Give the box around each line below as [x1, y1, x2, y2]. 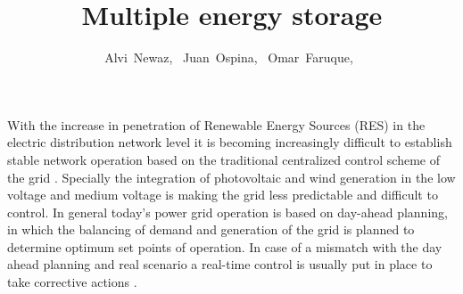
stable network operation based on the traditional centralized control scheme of [7, 150, 440, 168]
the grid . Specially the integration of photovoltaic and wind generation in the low [7, 167, 456, 186]
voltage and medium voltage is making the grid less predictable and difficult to [7, 185, 438, 204]
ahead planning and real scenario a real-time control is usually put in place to [7, 255, 433, 274]
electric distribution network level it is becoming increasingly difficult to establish [7, 133, 452, 151]
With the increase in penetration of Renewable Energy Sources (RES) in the [7, 115, 426, 134]
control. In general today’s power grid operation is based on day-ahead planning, [7, 202, 448, 221]
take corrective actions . [7, 273, 137, 291]
